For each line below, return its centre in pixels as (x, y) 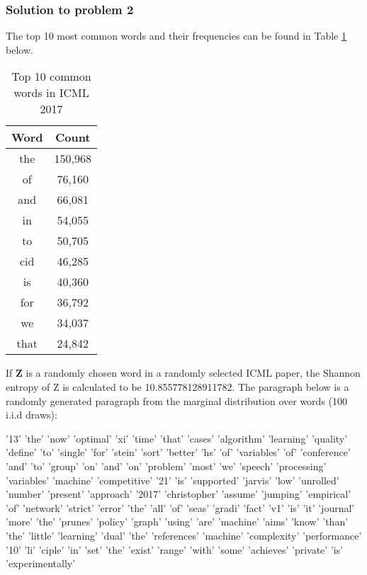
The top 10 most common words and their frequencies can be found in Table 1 (176, 36)
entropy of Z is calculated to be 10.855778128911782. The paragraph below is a (177, 387)
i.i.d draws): (32, 415)
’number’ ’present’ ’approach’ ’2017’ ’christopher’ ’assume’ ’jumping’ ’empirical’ (179, 494)
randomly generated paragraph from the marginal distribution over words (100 (177, 400)
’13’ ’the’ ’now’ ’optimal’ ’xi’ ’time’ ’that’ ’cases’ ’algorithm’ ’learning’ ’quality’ (177, 438)
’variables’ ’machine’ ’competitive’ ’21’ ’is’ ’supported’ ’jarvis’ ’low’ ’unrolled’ (173, 480)
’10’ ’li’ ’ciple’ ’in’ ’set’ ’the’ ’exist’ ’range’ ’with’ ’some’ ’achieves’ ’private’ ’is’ (175, 549)
